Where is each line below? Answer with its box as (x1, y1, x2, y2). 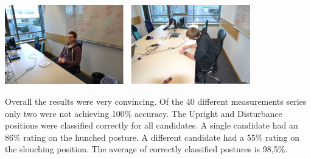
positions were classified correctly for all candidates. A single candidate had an (5, 119, 298, 132)
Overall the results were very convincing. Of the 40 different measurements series (5, 95, 307, 108)
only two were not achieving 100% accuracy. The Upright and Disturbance (5, 107, 282, 119)
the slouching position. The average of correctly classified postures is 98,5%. (5, 143, 288, 155)
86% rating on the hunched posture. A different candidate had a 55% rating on (5, 130, 300, 143)
